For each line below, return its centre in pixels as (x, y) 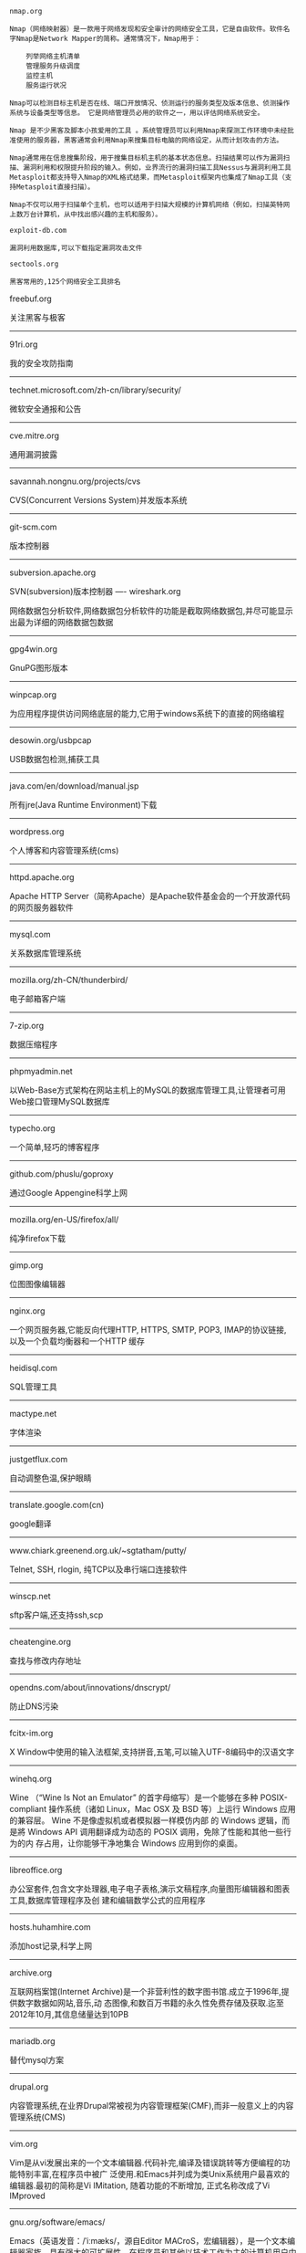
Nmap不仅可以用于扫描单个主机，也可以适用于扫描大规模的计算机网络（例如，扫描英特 (147, 204)
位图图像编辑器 (37, 1284)
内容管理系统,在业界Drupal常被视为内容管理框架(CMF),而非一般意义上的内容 (152, 2106)
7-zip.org (27, 1026)
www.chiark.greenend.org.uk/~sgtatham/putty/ (98, 1551)
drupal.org (29, 2087)
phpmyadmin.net (41, 1071)
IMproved (27, 2195)
